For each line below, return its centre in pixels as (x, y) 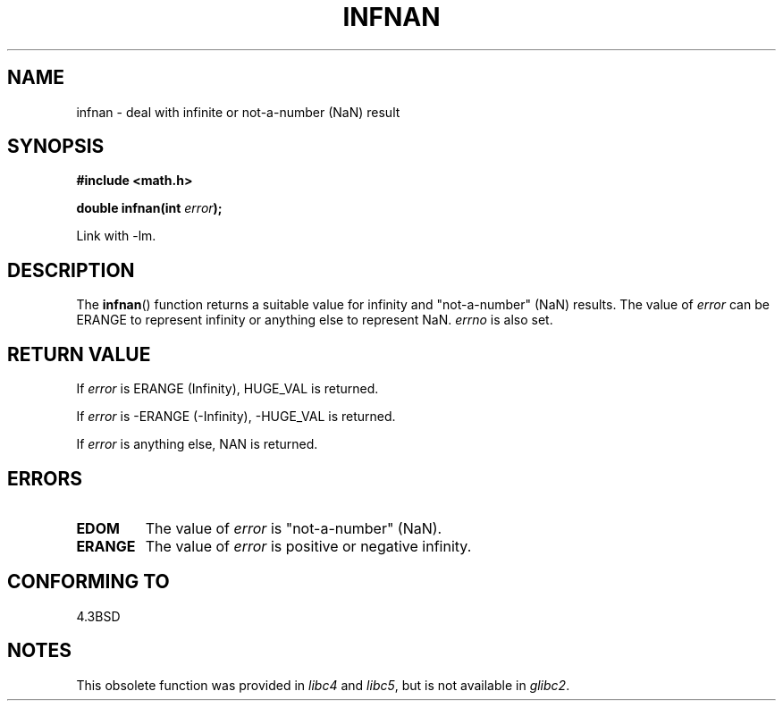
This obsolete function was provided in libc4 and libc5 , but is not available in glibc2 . (323, 685)
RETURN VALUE (79, 354)
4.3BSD (98, 616)
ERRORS (45, 478)
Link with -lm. (116, 236)
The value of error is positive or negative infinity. (308, 546)
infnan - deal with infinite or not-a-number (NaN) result (238, 112)
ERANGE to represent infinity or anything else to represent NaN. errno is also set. (315, 320)
